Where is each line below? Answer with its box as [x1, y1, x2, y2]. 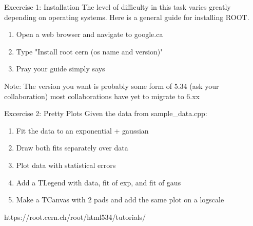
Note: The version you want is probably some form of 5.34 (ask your [4, 80, 219, 91]
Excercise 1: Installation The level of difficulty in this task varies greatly [4, 2, 231, 12]
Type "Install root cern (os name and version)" [16, 46, 163, 56]
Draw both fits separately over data [16, 142, 128, 153]
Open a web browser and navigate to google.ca [16, 29, 163, 40]
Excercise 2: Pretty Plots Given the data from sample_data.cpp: [4, 108, 207, 119]
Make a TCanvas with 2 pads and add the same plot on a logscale [16, 194, 224, 205]
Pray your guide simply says [16, 63, 105, 74]
